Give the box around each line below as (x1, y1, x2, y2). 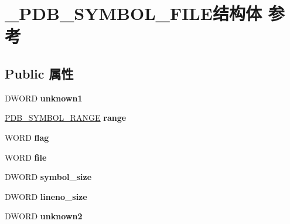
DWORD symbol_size (5, 171, 92, 183)
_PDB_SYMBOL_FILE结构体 (5, 1, 262, 25)
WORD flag (5, 131, 49, 143)
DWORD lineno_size (5, 190, 87, 202)
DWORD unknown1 (5, 91, 83, 104)
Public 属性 (5, 64, 74, 82)
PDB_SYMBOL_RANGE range (5, 111, 127, 124)
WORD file (5, 151, 47, 163)
